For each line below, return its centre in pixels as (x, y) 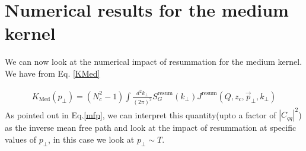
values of (20, 139)
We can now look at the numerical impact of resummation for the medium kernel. (154, 62)
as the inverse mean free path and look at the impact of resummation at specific (151, 128)
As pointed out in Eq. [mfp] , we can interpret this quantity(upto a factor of (141, 114)
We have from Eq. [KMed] (52, 73)
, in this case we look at (91, 139)
